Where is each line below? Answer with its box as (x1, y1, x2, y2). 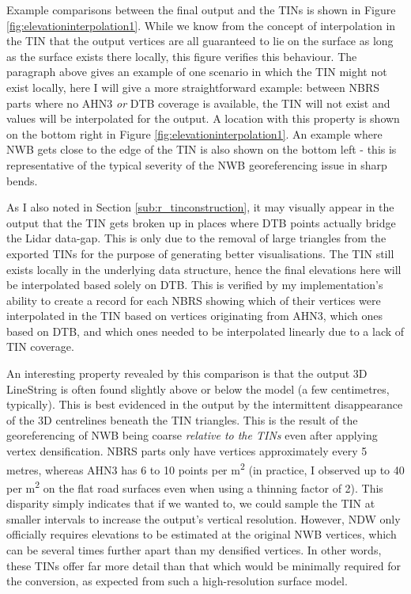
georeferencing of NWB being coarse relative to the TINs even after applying (6, 427, 378, 444)
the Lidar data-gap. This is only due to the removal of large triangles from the (6, 230, 386, 246)
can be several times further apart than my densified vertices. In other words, (6, 541, 382, 558)
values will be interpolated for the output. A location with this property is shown (6, 110, 400, 127)
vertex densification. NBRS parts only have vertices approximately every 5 (6, 443, 368, 459)
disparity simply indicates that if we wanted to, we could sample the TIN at (6, 495, 375, 512)
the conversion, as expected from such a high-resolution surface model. (6, 573, 348, 589)
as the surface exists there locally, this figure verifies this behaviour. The (6, 48, 357, 64)
